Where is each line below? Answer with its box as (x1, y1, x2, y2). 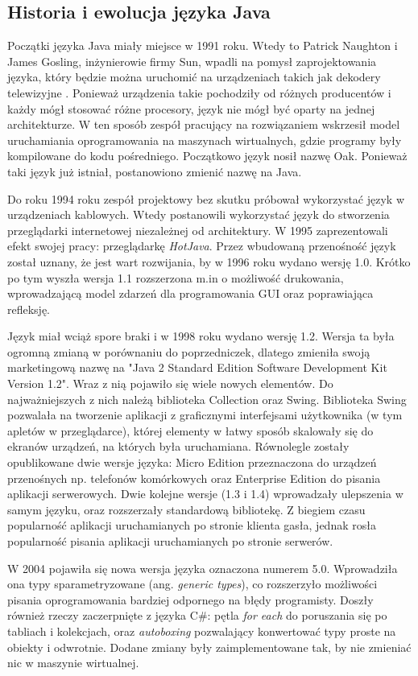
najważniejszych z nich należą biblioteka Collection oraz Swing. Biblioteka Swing (7, 390, 407, 407)
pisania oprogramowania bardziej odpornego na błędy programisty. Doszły (7, 591, 374, 608)
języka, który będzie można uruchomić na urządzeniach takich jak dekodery (7, 68, 381, 85)
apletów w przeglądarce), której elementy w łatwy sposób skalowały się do (7, 422, 374, 439)
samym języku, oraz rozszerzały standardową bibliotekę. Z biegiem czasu (7, 501, 366, 517)
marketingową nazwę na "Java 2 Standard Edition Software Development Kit (7, 359, 387, 376)
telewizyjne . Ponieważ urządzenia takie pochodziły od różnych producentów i (7, 84, 391, 101)
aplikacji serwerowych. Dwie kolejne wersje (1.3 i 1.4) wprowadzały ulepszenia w (7, 485, 404, 502)
